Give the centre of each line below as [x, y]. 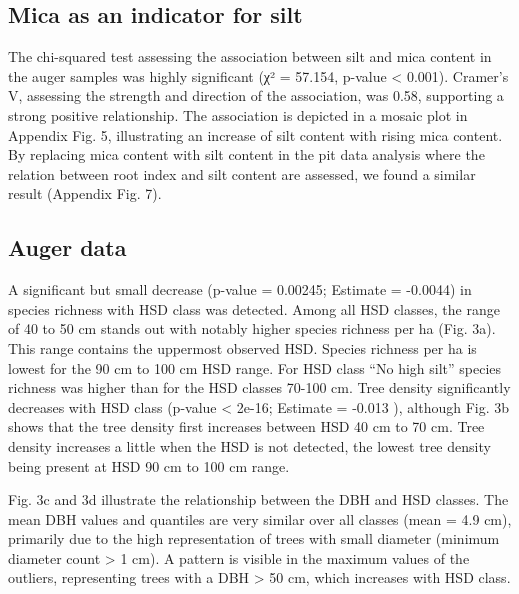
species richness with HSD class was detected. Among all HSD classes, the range [254, 308]
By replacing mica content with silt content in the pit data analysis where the [246, 154]
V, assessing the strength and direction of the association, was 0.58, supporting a [256, 95]
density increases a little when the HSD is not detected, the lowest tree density [249, 445]
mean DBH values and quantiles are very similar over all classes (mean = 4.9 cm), [260, 518]
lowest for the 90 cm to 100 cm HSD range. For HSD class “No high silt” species [255, 367]
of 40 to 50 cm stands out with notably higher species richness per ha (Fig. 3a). [252, 328]
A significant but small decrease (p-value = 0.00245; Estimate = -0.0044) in [240, 289]
